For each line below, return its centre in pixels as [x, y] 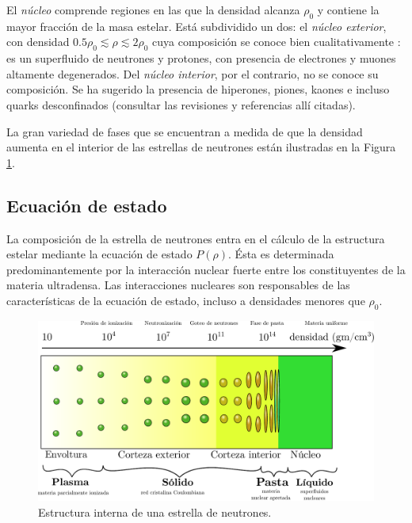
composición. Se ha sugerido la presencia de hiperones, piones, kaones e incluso [198, 89]
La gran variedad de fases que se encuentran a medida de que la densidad [185, 131]
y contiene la [348, 10]
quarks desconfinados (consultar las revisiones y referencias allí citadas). [181, 104]
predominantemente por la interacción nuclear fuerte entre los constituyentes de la [206, 269]
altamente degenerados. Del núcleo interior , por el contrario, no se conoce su [193, 73]
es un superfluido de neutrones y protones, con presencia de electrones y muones [201, 58]
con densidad [38, 42]
